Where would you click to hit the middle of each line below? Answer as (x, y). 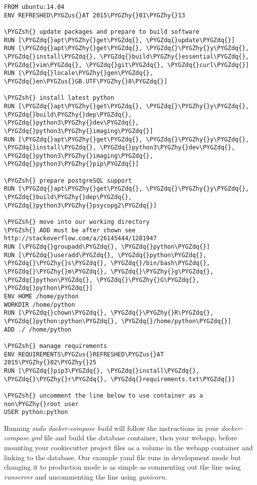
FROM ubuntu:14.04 (34, 7)
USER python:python (36, 412)
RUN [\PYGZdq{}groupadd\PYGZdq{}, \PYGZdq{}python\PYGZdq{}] (107, 247)
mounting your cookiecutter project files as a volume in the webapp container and (128, 447)
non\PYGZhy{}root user (41, 404)
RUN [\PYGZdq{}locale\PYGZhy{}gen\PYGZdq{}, (79, 73)
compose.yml (23, 438)
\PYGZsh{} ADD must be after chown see (70, 230)
